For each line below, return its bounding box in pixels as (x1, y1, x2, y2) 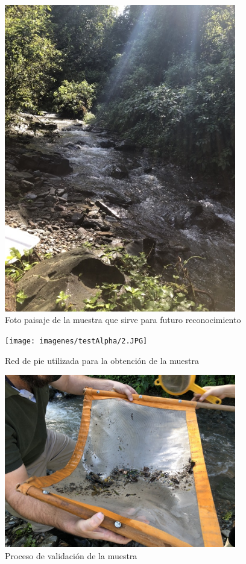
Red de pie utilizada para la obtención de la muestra (5, 354, 199, 366)
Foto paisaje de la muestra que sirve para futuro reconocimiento (5, 313, 241, 326)
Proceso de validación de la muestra (5, 550, 137, 562)
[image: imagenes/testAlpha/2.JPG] (5, 336, 148, 345)
